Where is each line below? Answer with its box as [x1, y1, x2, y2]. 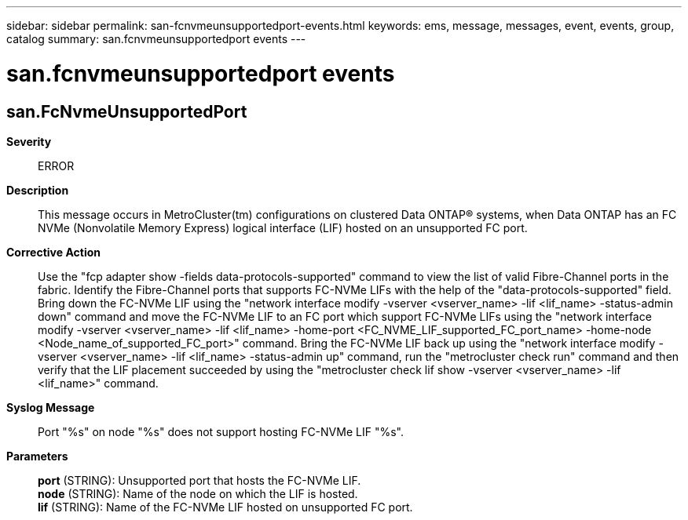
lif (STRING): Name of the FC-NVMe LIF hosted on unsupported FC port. [38, 500, 413, 514]
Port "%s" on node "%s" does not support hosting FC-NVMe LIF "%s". [38, 424, 404, 438]
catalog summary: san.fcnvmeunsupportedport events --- [6, 32, 306, 45]
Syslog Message [6, 400, 95, 414]
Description [6, 183, 69, 197]
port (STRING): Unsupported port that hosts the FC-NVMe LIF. [38, 473, 361, 487]
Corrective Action [6, 245, 101, 259]
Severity [6, 134, 52, 148]
